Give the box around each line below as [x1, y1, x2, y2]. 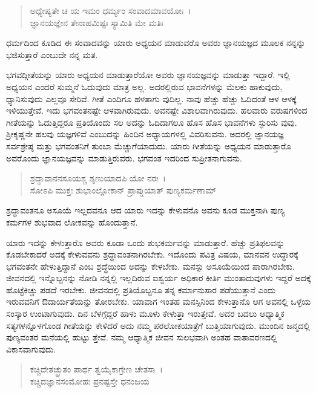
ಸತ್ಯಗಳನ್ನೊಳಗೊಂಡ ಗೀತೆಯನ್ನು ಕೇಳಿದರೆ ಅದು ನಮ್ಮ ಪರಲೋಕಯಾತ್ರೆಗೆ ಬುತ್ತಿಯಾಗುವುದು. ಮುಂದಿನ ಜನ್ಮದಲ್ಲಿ [6, 319, 310, 331]
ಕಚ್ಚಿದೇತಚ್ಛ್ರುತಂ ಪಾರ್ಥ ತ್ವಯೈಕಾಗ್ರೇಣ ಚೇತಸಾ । [30, 363, 163, 375]
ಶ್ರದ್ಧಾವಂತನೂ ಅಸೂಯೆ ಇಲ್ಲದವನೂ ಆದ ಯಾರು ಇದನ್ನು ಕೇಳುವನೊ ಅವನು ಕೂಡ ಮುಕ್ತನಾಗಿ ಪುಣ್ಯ [6, 204, 285, 216]
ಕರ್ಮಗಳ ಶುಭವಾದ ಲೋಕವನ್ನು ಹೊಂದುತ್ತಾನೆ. [6, 215, 138, 228]
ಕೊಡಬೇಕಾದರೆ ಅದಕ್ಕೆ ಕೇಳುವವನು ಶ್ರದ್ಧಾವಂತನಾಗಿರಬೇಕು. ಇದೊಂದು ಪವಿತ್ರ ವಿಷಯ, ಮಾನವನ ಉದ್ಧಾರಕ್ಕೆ [6, 248, 298, 261]
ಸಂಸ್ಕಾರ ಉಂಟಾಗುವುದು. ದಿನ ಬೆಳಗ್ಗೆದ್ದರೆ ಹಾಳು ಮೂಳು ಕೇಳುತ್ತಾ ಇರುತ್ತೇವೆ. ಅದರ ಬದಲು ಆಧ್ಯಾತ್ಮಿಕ [6, 307, 285, 320]
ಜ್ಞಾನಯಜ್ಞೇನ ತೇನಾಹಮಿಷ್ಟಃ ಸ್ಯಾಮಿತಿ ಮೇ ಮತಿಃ [30, 16, 163, 28]
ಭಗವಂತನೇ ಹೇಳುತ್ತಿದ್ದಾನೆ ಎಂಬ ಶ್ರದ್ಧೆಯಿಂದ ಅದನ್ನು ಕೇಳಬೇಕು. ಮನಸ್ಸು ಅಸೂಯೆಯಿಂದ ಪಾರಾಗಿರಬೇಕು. [6, 259, 295, 272]
